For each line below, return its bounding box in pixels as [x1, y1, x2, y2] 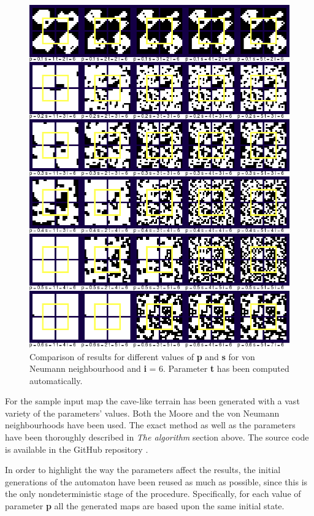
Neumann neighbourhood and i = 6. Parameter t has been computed [29, 362, 289, 375]
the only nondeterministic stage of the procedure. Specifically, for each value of [5, 487, 301, 500]
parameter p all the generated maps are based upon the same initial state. [5, 499, 285, 512]
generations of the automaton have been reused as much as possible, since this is [5, 475, 308, 488]
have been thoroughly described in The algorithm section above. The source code [5, 431, 309, 444]
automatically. [29, 374, 83, 387]
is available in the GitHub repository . [5, 442, 148, 455]
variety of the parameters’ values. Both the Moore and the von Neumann [5, 406, 280, 419]
